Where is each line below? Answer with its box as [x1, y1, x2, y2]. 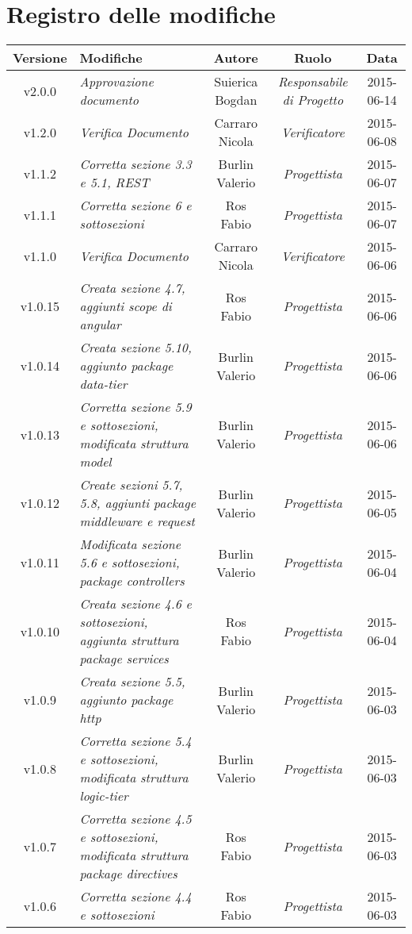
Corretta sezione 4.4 [79, 887, 192, 906]
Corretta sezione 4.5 [79, 809, 192, 828]
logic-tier [79, 786, 128, 805]
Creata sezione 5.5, [79, 672, 185, 691]
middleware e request [79, 512, 195, 531]
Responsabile [277, 72, 348, 91]
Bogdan [215, 90, 257, 110]
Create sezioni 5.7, [79, 475, 183, 494]
